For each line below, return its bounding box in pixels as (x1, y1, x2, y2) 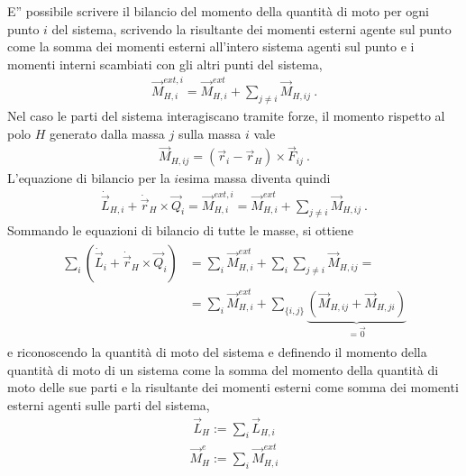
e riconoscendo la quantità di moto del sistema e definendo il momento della (7, 342, 427, 361)
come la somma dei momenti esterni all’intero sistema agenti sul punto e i (7, 37, 415, 56)
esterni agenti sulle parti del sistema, (7, 395, 210, 414)
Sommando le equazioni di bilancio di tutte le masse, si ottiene (7, 220, 354, 239)
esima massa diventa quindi (178, 169, 331, 188)
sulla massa (178, 124, 242, 142)
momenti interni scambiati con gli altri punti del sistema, (7, 54, 323, 73)
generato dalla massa (50, 124, 165, 142)
